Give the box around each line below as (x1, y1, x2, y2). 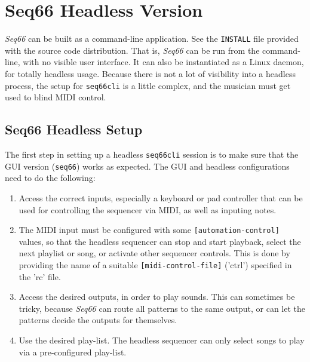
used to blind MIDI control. (5, 91, 106, 103)
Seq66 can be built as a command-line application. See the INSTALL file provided (5, 32, 299, 45)
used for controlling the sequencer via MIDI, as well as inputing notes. (19, 203, 277, 216)
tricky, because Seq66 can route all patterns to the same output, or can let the (19, 302, 306, 314)
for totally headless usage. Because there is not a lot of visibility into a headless (5, 67, 296, 79)
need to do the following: (5, 171, 96, 184)
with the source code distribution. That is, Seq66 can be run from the (5, 44, 260, 56)
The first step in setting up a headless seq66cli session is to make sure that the (5, 148, 299, 161)
